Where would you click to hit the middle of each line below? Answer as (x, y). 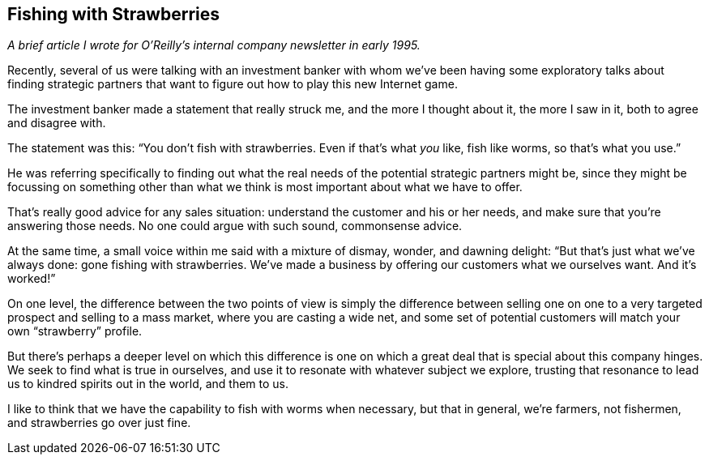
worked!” (32, 279)
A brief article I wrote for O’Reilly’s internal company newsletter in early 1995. (214, 45)
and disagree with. (57, 123)
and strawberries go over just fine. (99, 423)
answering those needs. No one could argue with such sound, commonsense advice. (235, 226)
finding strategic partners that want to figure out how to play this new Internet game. (233, 84)
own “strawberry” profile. (75, 331)
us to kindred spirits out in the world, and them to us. (148, 384)
